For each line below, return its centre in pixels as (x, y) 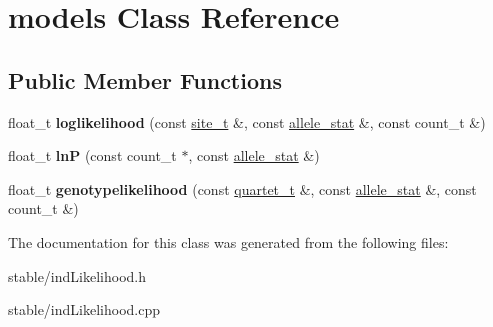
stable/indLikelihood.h (77, 275)
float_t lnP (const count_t (92, 155)
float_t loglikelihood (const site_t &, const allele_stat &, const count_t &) (247, 121)
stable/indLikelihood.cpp (84, 309)
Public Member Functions (145, 79)
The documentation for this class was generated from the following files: (228, 241)
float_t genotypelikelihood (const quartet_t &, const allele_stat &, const (242, 188)
